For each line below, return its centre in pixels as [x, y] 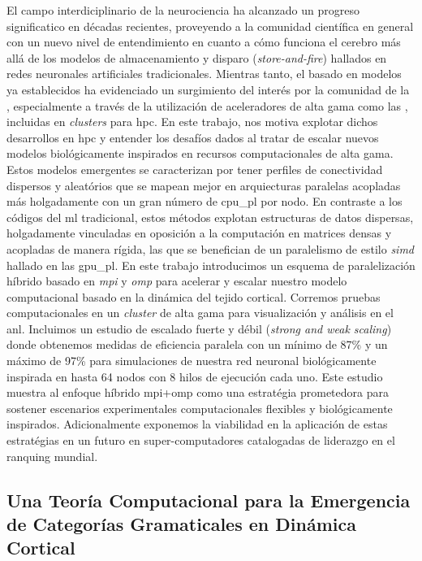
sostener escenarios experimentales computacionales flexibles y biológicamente [200, 408]
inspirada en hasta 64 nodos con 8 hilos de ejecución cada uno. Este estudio [195, 376]
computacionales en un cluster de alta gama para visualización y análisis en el [200, 313]
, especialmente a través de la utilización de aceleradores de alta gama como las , [207, 105]
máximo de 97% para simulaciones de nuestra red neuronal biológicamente [192, 361]
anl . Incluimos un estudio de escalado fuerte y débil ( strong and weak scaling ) [199, 328]
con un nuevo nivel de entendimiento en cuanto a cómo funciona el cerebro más [204, 42]
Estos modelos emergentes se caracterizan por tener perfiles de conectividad [195, 169]
